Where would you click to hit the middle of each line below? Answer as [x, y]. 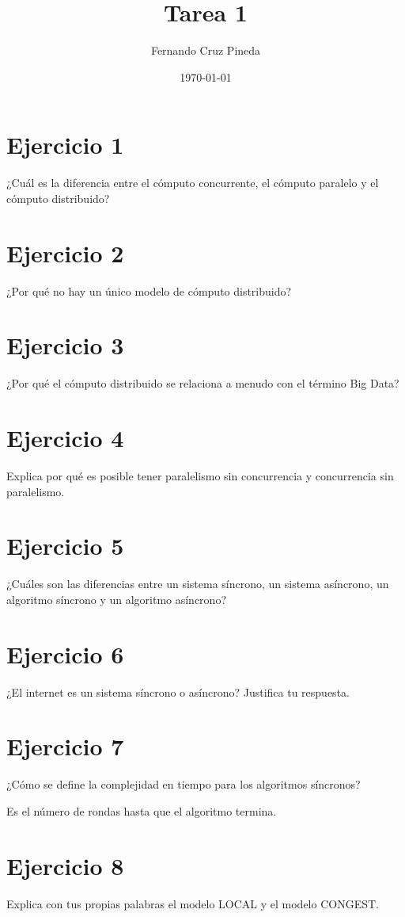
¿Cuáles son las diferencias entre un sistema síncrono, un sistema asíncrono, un [198, 584]
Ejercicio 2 [65, 252]
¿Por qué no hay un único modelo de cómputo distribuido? [149, 290]
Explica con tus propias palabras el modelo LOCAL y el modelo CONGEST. [193, 903]
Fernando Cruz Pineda [206, 50]
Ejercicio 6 [65, 653]
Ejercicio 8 [65, 865]
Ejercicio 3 [65, 345]
